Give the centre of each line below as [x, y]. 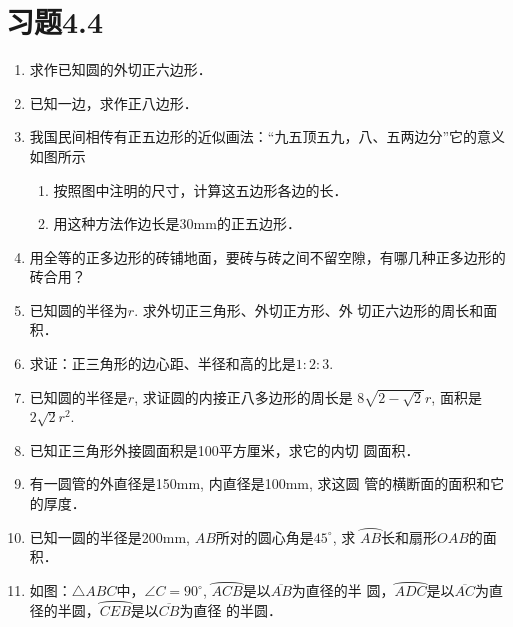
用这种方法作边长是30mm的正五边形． [177, 223]
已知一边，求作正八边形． [113, 102]
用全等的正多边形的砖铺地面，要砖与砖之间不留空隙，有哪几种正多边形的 [267, 256]
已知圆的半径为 [78, 309]
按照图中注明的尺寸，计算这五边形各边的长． [200, 189]
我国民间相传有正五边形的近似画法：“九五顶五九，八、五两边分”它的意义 [267, 136]
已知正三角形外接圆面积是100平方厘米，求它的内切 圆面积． [224, 449]
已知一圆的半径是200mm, [110, 536]
